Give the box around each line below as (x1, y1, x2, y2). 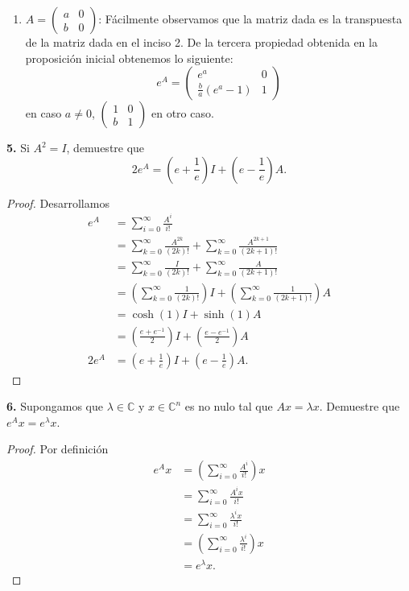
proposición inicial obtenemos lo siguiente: (25, 49, 233, 66)
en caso (25, 105, 62, 122)
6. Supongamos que (6, 398, 103, 415)
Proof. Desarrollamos (6, 194, 109, 211)
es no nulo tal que (184, 398, 273, 415)
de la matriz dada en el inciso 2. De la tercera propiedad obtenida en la (25, 34, 378, 50)
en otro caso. (151, 105, 214, 122)
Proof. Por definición (6, 440, 109, 457)
